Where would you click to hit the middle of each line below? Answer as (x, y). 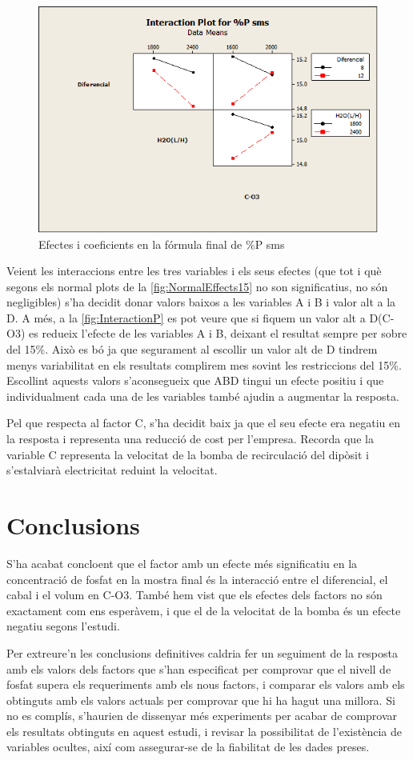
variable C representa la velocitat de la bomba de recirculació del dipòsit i (188, 454)
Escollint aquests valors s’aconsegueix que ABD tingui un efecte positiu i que (195, 380)
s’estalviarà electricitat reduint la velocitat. (112, 470)
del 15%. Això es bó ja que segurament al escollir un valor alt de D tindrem (192, 349)
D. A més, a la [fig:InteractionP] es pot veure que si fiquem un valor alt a (186, 317)
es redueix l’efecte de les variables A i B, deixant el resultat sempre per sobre (218, 333)
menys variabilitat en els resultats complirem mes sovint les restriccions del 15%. (204, 364)
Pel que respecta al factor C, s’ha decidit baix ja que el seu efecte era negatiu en (204, 423)
